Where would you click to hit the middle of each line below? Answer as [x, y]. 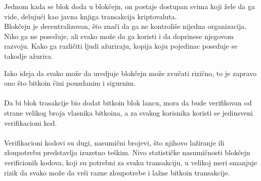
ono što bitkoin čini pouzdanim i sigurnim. [70, 83]
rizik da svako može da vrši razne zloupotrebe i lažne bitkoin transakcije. [117, 172]
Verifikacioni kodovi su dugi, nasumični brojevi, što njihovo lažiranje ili [114, 142]
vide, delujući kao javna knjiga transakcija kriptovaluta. [91, 16]
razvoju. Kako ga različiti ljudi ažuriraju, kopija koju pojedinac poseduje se [121, 46]
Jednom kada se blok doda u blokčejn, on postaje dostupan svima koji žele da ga [129, 6]
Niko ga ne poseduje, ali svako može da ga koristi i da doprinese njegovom [119, 36]
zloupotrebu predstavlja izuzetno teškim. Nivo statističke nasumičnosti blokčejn [127, 152]
